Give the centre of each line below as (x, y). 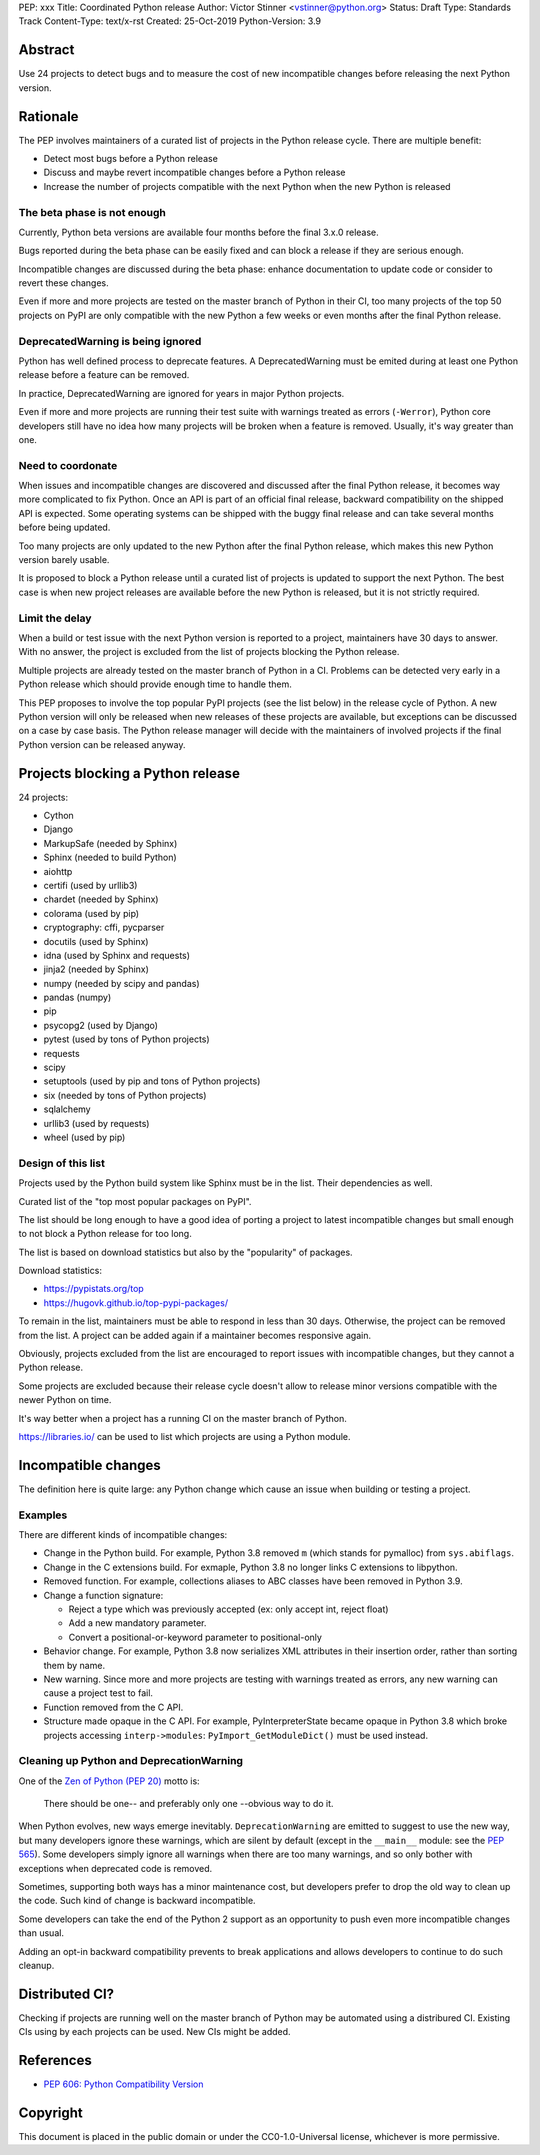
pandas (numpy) (77, 997)
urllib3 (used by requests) (96, 1123)
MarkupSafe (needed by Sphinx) (110, 843)
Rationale (48, 116)
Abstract (46, 50)
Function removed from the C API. (113, 1707)
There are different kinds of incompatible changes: (123, 1535)
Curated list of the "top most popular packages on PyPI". (135, 1201)
